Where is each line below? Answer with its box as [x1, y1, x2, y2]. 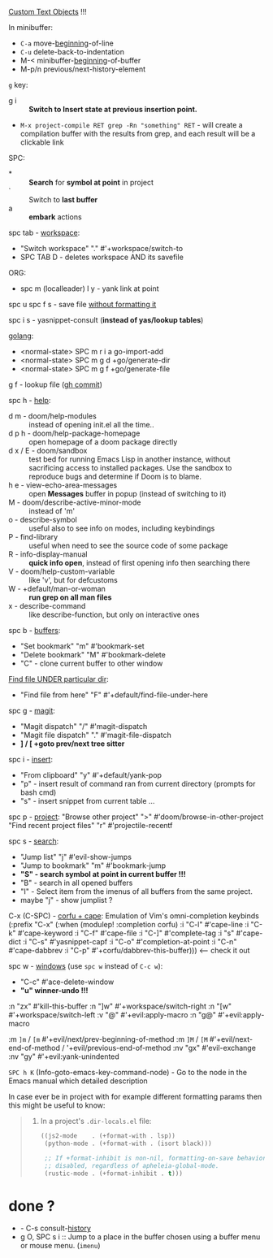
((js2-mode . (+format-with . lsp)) [40, 1132, 176, 1140]
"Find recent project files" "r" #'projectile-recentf [8, 821, 173, 830]
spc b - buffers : [8, 626, 61, 635]
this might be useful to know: [8, 1100, 106, 1110]
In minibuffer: [8, 23, 54, 32]
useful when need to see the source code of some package [28, 540, 228, 550]
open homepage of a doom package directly [28, 437, 178, 446]
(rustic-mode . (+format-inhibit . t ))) [44, 1169, 183, 1178]
